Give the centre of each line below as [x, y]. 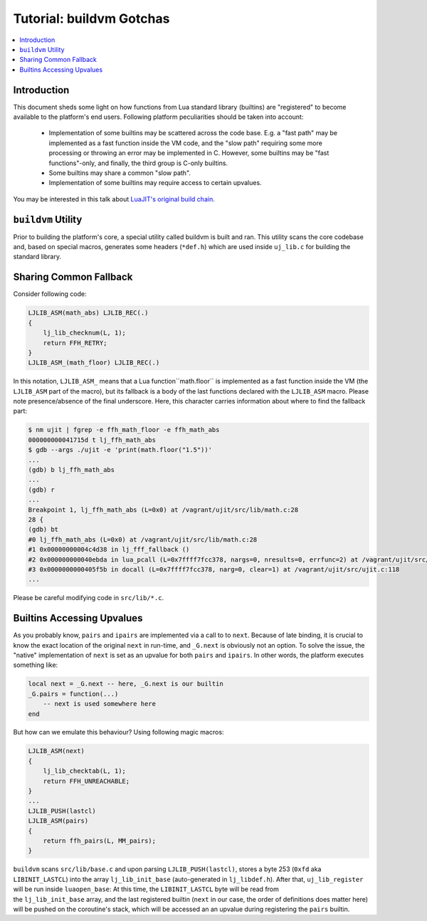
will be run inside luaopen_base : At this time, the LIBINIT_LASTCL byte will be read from [146, 889]
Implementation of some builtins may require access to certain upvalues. [155, 183]
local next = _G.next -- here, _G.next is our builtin [126, 684]
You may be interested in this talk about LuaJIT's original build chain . [114, 199]
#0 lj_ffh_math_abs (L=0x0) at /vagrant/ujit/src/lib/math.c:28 [143, 540]
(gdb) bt [43, 530]
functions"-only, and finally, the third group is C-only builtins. [138, 163]
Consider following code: [50, 294]
